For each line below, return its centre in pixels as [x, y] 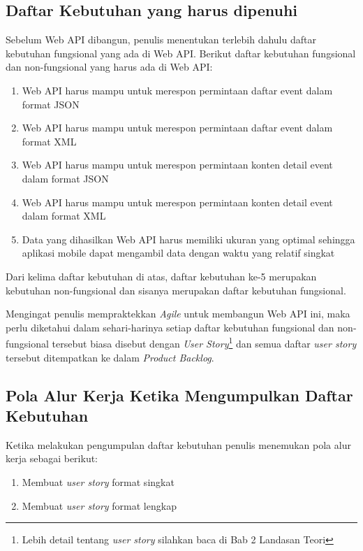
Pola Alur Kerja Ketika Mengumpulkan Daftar [179, 395]
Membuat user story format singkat [98, 481]
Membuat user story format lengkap [99, 505]
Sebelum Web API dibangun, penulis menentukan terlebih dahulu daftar [161, 40]
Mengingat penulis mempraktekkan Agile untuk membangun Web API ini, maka [178, 314]
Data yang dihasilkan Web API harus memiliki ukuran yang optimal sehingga [188, 239]
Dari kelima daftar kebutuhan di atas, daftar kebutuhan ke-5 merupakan [161, 276]
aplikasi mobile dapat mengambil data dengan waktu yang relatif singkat [178, 253]
